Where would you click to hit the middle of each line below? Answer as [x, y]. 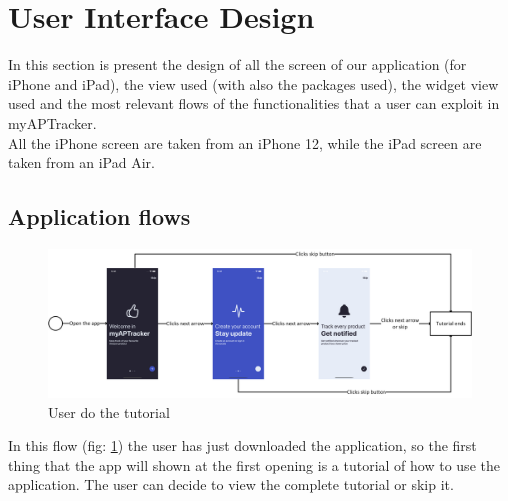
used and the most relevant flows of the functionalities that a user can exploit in [254, 103]
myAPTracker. [52, 122]
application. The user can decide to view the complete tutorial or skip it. [231, 484]
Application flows [99, 216]
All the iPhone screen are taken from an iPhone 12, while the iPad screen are [245, 142]
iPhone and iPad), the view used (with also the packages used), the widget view [253, 83]
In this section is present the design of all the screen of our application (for [237, 64]
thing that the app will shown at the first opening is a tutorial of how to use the [254, 464]
